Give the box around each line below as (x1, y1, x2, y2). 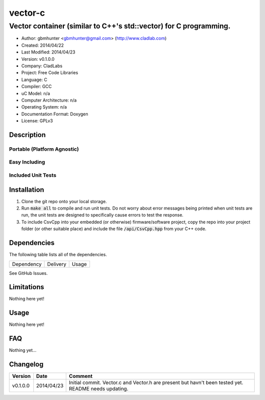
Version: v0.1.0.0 (21, 56, 55, 62)
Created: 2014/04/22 (21, 42, 64, 48)
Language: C (21, 77, 48, 82)
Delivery (47, 261, 66, 267)
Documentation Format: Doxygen (21, 111, 88, 117)
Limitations (9, 283, 44, 292)
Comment (69, 373, 93, 380)
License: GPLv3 (21, 118, 53, 124)
